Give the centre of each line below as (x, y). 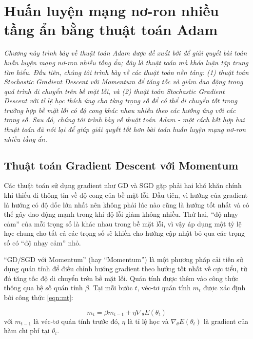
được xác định (224, 288)
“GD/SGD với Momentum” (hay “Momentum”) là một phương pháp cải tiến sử (124, 259)
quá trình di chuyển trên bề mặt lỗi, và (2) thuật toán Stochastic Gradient (114, 91)
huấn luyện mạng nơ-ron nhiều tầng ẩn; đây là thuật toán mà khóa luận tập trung (126, 62)
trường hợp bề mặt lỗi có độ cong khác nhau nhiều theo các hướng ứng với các (120, 110)
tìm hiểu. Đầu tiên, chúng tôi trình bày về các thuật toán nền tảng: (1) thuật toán (126, 72)
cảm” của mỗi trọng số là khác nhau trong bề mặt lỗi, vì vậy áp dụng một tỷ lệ (123, 223)
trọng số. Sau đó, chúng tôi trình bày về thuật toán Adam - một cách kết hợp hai (124, 120)
